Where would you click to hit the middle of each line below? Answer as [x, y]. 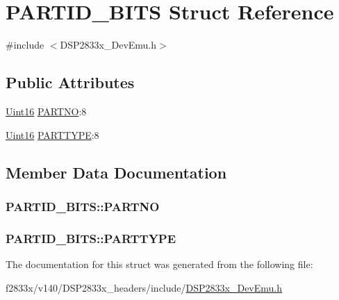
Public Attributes [70, 82]
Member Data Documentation [116, 172]
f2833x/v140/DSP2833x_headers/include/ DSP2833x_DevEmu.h [144, 287]
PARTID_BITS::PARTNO [83, 206]
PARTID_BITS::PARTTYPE [91, 238]
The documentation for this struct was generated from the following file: [159, 264]
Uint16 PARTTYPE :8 [52, 134]
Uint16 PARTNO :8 [46, 111]
